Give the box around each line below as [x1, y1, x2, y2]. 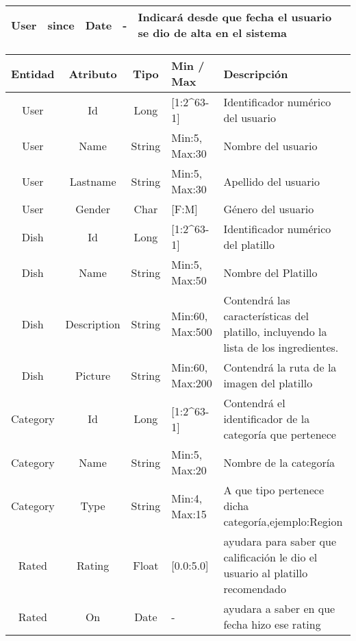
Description [65, 315, 120, 332]
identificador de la [223, 411, 310, 426]
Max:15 [171, 505, 207, 522]
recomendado [223, 581, 286, 596]
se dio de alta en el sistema [138, 25, 287, 40]
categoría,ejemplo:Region [223, 513, 343, 529]
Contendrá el [223, 395, 285, 411]
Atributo [68, 65, 117, 82]
